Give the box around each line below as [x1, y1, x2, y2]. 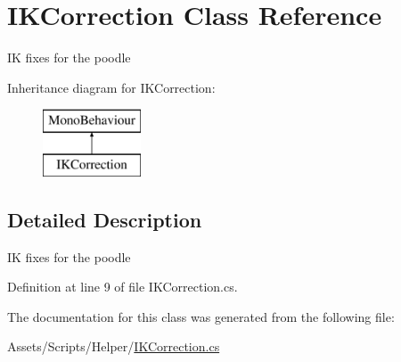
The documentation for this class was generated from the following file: [7, 307, 395, 325]
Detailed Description [7, 205, 202, 233]
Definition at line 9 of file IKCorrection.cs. [7, 277, 238, 296]
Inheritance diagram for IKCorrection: [7, 78, 216, 96]
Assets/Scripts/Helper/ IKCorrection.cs [7, 337, 220, 356]
